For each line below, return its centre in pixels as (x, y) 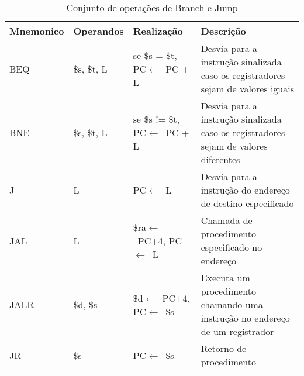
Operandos (99, 31)
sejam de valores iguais (248, 89)
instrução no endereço (245, 318)
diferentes (220, 159)
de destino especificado (247, 203)
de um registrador (237, 331)
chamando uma (232, 304)
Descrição (223, 31)
